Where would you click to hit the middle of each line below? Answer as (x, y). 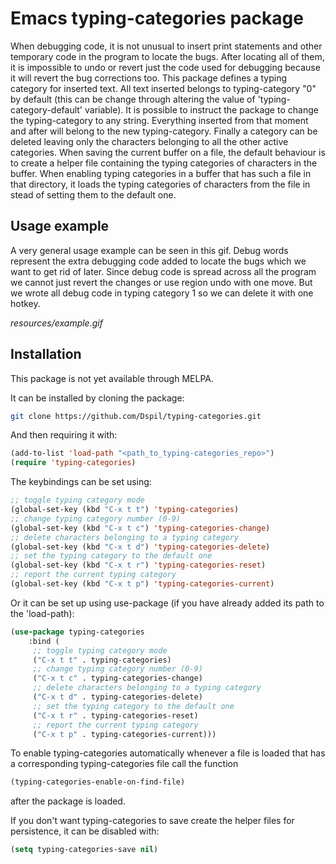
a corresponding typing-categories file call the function (124, 764)
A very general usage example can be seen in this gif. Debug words (149, 250)
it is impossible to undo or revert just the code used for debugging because (165, 67)
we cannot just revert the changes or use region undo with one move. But (161, 282)
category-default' (46, 109)
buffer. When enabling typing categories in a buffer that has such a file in (161, 173)
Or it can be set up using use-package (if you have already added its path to (167, 603)
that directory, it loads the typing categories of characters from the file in (160, 184)
